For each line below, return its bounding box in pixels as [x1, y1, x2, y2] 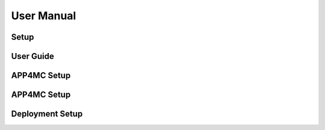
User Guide [11, 51, 54, 61]
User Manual [11, 9, 76, 22]
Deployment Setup [11, 109, 83, 119]
